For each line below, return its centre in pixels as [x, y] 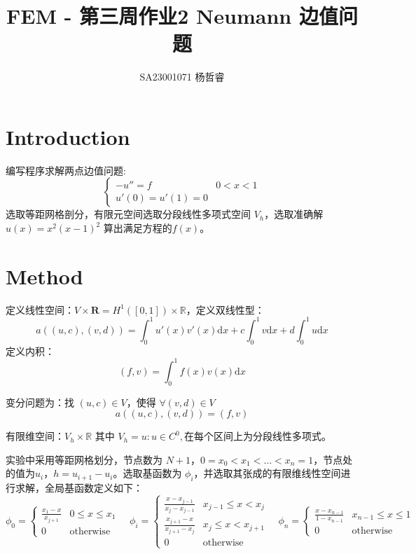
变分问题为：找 [40, 402]
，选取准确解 [294, 214]
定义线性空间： [40, 309]
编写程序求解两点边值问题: [66, 170]
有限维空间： [35, 436]
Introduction [68, 136]
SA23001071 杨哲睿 [182, 77]
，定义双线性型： [225, 309]
